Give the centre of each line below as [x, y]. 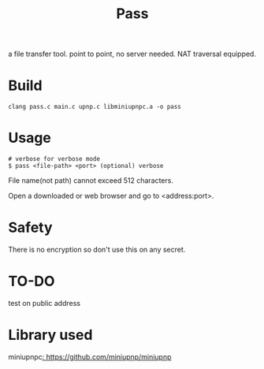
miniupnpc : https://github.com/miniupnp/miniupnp [90, 356]
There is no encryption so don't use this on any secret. [97, 250]
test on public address [45, 303]
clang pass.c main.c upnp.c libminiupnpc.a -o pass [95, 107]
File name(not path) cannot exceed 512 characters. [91, 181]
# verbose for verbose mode [54, 159]
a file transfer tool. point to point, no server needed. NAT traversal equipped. [132, 54]
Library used [50, 335]
